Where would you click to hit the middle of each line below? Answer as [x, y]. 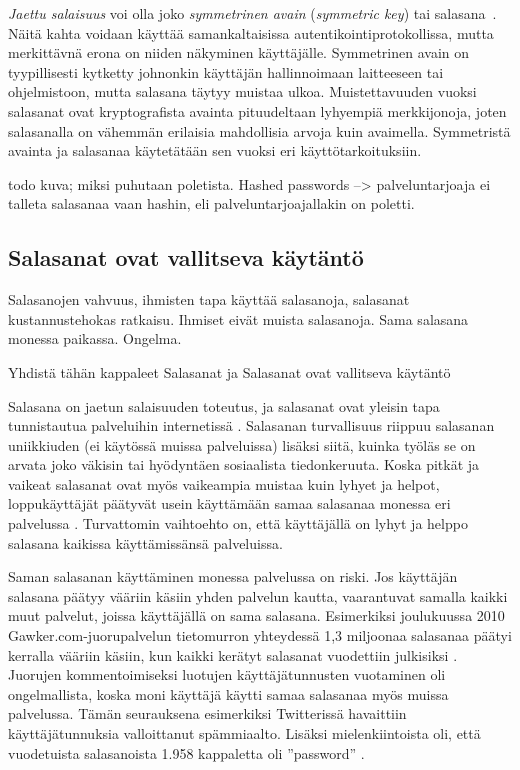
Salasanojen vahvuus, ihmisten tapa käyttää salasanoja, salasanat [209, 299]
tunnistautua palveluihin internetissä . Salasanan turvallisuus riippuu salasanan [251, 425]
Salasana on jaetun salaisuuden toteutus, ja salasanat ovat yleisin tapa [224, 405]
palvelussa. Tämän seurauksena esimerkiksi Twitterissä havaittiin [207, 713]
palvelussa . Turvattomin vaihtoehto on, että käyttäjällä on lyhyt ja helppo [238, 523]
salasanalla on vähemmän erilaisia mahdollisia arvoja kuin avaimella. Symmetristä [259, 130]
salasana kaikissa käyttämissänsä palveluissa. [145, 542]
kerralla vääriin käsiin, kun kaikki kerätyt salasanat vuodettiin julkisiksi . [233, 654]
